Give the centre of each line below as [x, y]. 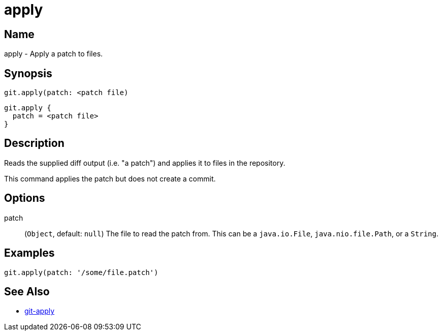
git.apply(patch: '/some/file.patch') [81, 272]
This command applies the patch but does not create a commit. [110, 178]
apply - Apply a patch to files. [54, 54]
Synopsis [28, 73]
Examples [29, 253]
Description [34, 143]
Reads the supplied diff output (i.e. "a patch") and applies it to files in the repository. [145, 163]
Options [25, 198]
